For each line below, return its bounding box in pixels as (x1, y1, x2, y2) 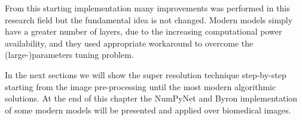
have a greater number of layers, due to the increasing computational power (5, 25, 282, 38)
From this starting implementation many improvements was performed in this (5, 2, 290, 14)
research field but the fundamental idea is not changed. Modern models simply (5, 13, 293, 26)
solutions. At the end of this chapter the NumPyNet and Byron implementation (5, 92, 298, 104)
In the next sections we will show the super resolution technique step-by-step (5, 68, 286, 81)
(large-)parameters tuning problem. (5, 48, 134, 61)
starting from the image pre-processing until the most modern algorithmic (5, 80, 276, 93)
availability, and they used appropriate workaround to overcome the (5, 36, 254, 49)
